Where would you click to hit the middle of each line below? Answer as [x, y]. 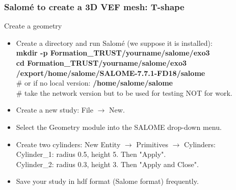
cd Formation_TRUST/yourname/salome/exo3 [101, 63]
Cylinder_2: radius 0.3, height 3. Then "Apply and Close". [107, 164]
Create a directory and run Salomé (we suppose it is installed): [114, 43]
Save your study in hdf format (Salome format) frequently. [107, 181]
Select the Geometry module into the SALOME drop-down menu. [119, 127]
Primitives [152, 144]
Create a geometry [33, 26]
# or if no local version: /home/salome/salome [94, 83]
